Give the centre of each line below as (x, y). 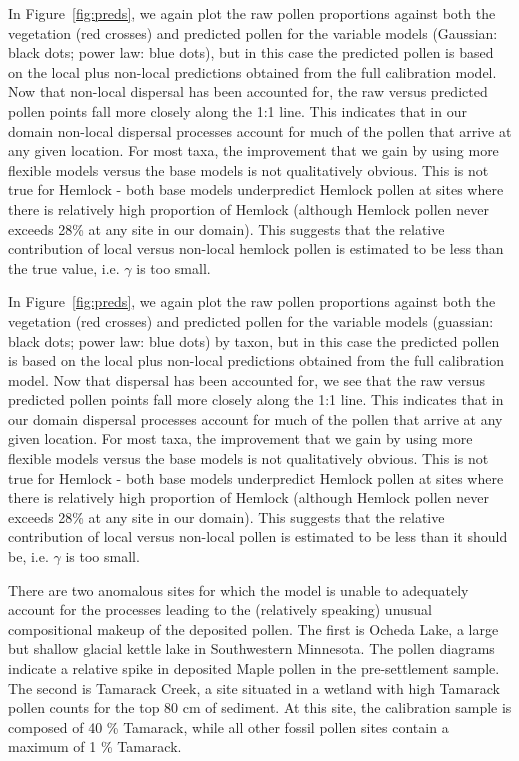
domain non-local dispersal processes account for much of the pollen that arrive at (260, 130)
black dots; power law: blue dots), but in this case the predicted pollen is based (251, 52)
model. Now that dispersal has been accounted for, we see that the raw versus (246, 379)
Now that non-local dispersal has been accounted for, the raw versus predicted (248, 91)
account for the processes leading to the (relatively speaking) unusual (220, 609)
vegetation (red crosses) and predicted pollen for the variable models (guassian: (251, 320)
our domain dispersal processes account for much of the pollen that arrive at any (255, 418)
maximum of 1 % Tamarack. (95, 746)
